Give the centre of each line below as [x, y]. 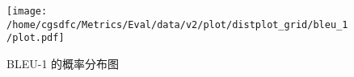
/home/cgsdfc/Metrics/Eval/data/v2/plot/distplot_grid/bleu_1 [177, 24]
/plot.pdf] [36, 38]
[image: [27, 11]
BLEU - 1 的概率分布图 [63, 63]
